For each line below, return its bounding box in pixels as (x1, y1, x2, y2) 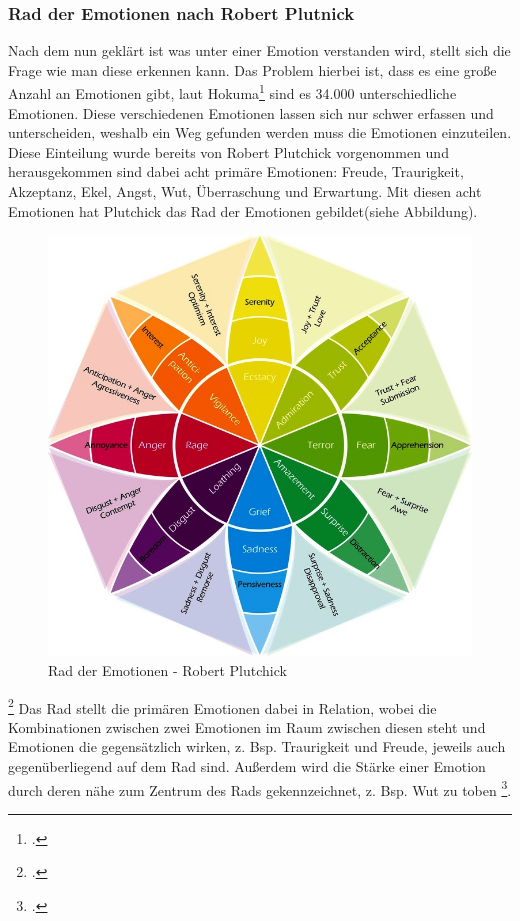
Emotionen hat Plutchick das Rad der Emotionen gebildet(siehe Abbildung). (8, 200, 478, 221)
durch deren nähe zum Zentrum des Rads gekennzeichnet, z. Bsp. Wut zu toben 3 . (8, 776, 512, 800)
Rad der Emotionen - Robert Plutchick (48, 659, 287, 680)
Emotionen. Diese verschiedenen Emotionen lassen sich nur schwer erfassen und (8, 102, 494, 123)
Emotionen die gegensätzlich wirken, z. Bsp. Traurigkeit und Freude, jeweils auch (8, 736, 506, 757)
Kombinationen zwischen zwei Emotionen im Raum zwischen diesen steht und (8, 716, 486, 737)
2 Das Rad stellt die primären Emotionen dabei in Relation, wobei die (8, 694, 437, 718)
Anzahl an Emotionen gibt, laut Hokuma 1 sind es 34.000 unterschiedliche (8, 80, 457, 104)
